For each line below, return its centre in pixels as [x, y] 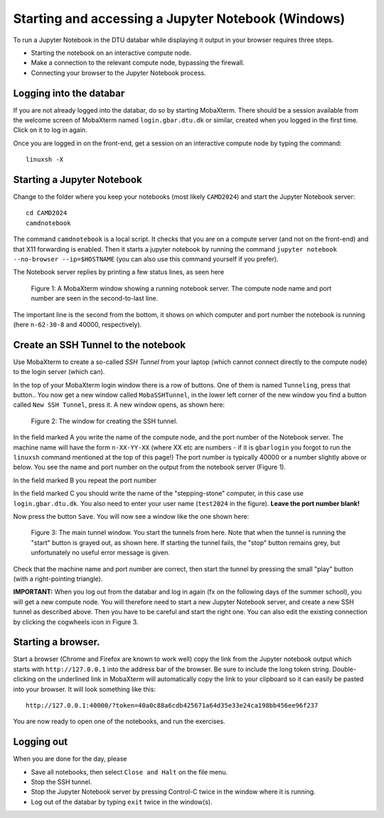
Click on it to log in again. [50, 130]
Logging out [40, 742]
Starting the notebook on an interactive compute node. [111, 53]
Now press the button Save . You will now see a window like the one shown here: [131, 516]
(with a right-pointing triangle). [58, 579]
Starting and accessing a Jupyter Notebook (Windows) [179, 19]
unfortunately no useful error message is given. [101, 553]
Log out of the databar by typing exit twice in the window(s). [122, 802]
